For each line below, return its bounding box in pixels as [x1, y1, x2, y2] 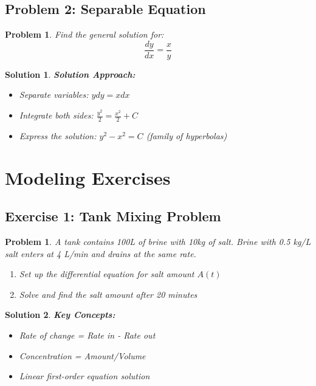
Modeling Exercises [5, 165, 171, 190]
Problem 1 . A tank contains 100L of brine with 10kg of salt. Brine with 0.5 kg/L [5, 235, 311, 248]
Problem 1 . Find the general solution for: [5, 28, 164, 41]
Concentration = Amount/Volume [19, 349, 146, 362]
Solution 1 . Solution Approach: [5, 67, 136, 80]
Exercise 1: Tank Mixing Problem [5, 207, 221, 226]
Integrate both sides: [19, 109, 94, 122]
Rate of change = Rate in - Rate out [19, 329, 156, 342]
